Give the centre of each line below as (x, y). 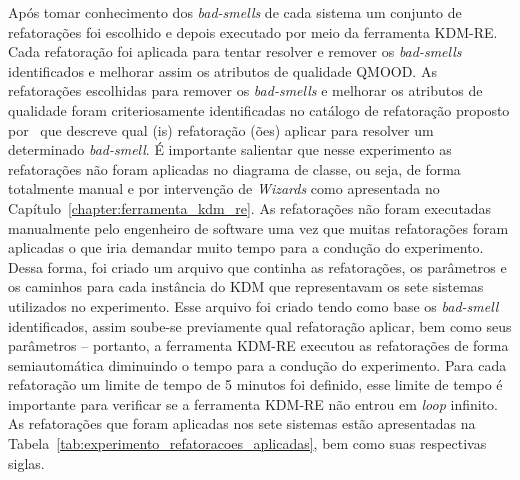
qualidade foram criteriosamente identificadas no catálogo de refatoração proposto (259, 109)
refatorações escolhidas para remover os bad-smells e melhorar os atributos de (245, 90)
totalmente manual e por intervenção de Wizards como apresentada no (224, 188)
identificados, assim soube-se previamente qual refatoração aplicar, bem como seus (260, 325)
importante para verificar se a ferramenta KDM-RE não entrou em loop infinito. (253, 403)
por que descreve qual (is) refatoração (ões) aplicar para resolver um (221, 129)
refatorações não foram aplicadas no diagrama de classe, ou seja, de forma (234, 168)
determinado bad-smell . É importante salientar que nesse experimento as (230, 149)
